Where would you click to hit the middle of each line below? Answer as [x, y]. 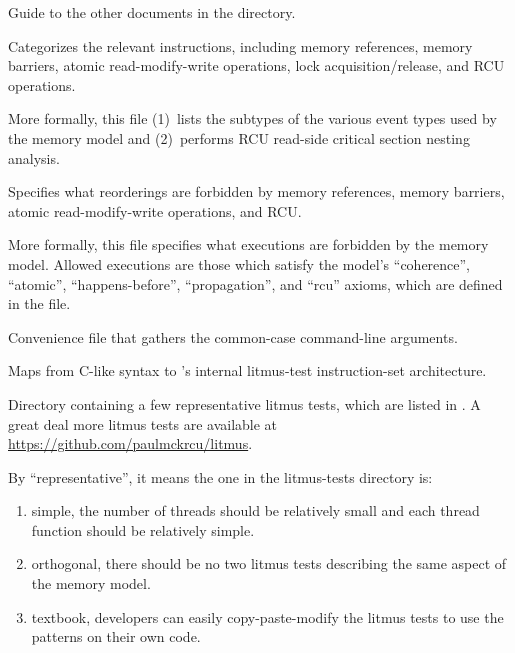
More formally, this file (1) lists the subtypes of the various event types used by [252, 118]
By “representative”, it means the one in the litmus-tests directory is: [220, 476]
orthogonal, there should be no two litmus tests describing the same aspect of [269, 563]
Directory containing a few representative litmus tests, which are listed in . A [244, 403]
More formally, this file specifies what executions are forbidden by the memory [248, 244]
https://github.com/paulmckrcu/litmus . [130, 443]
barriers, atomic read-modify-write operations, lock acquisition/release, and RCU [256, 65]
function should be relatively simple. [143, 529]
